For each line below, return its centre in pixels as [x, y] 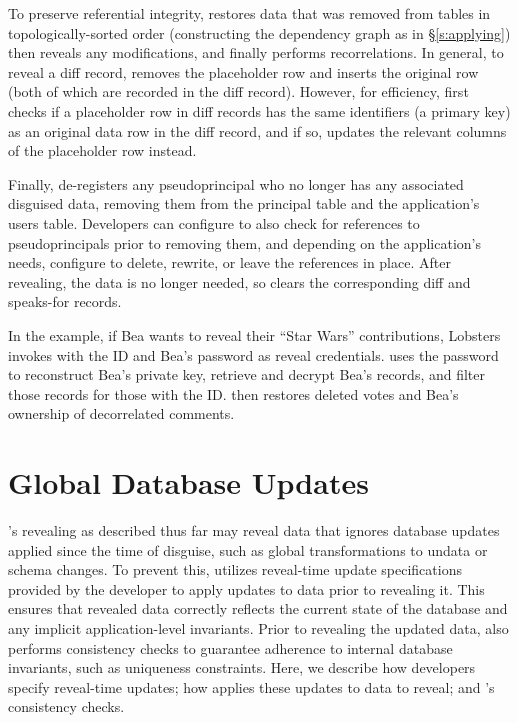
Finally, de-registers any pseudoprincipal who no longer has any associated [236, 183]
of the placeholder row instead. [102, 150]
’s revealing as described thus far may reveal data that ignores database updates [254, 530]
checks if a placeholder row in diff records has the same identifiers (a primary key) [259, 110]
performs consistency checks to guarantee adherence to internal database [230, 647]
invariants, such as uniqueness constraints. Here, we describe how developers [242, 667]
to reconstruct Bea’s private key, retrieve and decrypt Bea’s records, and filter [247, 374]
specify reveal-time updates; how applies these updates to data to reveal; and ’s [251, 686]
